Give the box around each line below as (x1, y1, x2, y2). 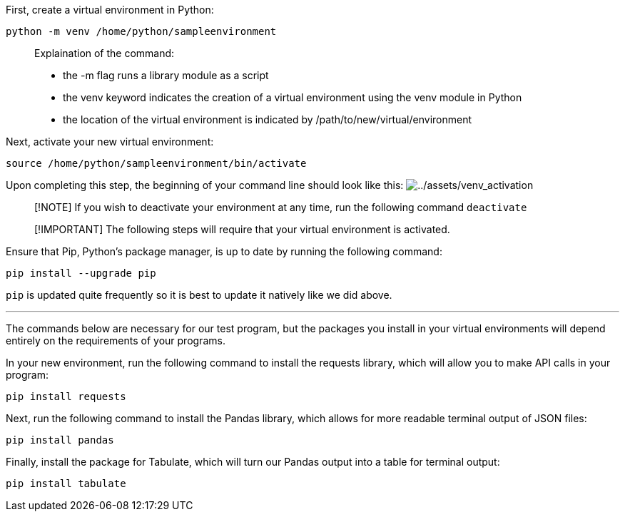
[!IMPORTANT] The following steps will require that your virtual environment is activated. (34, 223, 450, 235)
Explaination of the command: (34, 47, 175, 59)
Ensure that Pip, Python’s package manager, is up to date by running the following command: (6, 245, 442, 257)
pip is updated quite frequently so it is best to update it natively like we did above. (6, 289, 392, 301)
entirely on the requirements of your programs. (6, 334, 225, 347)
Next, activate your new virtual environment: (6, 135, 214, 148)
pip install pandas (6, 434, 114, 446)
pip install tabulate (6, 478, 126, 489)
